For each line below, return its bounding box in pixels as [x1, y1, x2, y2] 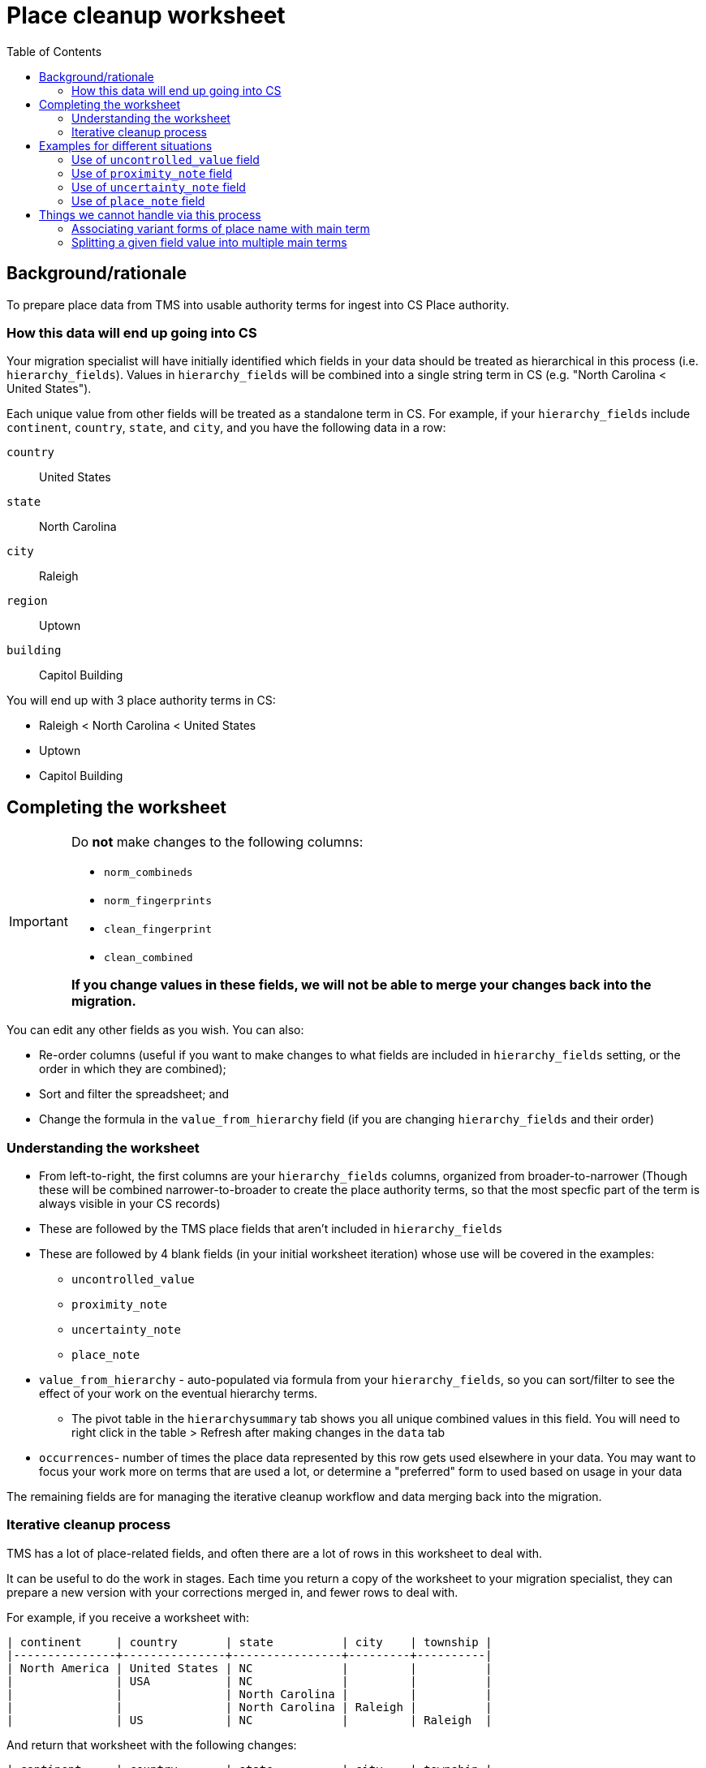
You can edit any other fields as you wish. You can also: [6, 1023, 304, 1037]
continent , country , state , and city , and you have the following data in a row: [6, 420, 446, 435]
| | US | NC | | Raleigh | [6, 1713, 493, 1727]
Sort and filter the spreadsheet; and [39, 1087, 230, 1102]
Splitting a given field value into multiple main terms [71, 235, 347, 249]
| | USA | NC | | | [6, 1674, 493, 1688]
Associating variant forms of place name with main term [71, 221, 370, 235]
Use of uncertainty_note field [71, 179, 246, 194]
